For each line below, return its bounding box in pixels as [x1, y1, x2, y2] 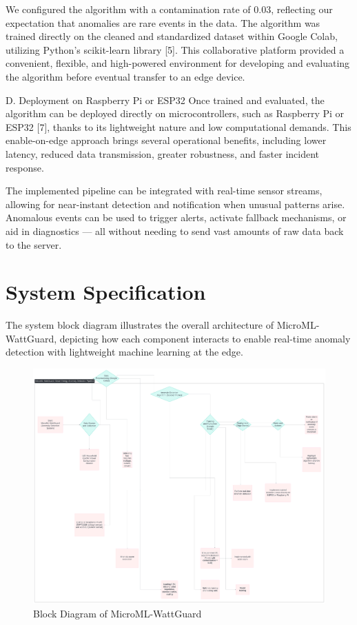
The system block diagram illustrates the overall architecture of [6, 318, 274, 332]
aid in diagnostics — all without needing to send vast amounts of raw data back [6, 223, 344, 238]
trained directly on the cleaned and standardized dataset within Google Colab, [6, 29, 338, 43]
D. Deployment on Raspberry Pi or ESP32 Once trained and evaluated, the [6, 92, 325, 107]
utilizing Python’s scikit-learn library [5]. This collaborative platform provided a [6, 42, 345, 57]
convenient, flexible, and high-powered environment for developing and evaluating [6, 56, 350, 70]
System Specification [6, 278, 206, 306]
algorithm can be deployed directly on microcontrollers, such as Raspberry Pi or [6, 106, 345, 121]
